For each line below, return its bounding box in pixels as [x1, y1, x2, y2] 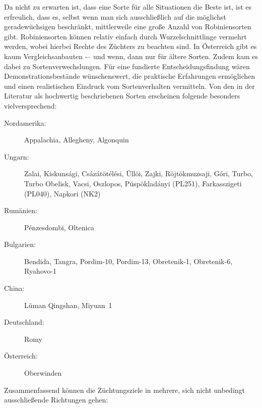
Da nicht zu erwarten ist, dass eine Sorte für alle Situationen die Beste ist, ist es [4, 2, 252, 12]
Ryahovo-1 [24, 266, 56, 276]
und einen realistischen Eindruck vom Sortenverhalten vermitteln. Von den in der [4, 80, 255, 91]
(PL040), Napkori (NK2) [24, 188, 101, 198]
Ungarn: [4, 151, 29, 162]
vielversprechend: [4, 100, 57, 111]
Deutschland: [4, 317, 44, 327]
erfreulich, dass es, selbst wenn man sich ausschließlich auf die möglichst [4, 11, 226, 22]
